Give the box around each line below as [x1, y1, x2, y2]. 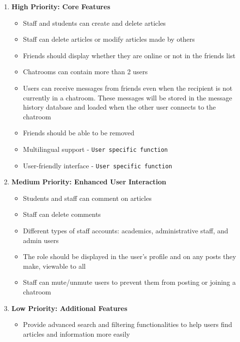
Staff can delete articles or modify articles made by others [23, 34, 195, 44]
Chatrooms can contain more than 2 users [23, 66, 148, 77]
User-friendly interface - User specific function [23, 160, 173, 170]
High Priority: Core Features [11, 1, 111, 11]
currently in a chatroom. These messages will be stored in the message [23, 92, 232, 102]
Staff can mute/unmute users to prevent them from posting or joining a [23, 277, 236, 287]
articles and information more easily [23, 328, 130, 339]
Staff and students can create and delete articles [23, 17, 166, 28]
